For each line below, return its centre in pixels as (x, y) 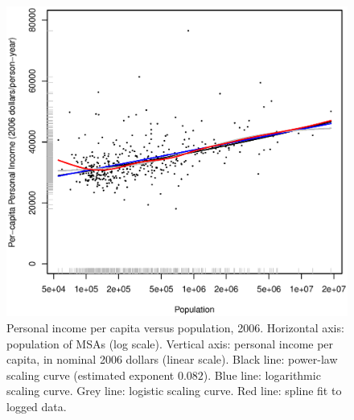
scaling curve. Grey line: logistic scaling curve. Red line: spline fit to (174, 391)
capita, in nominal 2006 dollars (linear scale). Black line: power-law (172, 359)
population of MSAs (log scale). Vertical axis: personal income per (170, 343)
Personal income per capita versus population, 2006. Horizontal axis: (175, 328)
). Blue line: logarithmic (262, 375)
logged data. (37, 407)
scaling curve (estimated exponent (91, 375)
